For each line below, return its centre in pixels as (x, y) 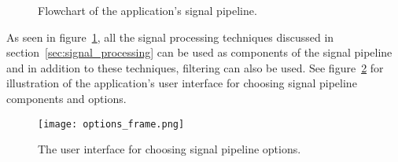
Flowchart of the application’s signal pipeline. (147, 10)
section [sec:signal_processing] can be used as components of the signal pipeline (199, 52)
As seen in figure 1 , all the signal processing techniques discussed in (170, 37)
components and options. (66, 98)
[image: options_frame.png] (111, 124)
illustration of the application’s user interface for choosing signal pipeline (182, 83)
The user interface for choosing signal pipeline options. (170, 149)
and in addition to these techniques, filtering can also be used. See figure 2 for (195, 67)
